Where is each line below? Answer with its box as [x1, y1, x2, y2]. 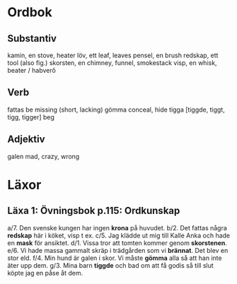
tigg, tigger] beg [7, 112, 55, 121]
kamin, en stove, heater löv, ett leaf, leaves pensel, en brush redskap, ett [7, 51, 219, 59]
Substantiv [7, 32, 57, 45]
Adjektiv [7, 134, 45, 146]
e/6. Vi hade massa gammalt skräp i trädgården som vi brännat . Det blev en [7, 246, 229, 254]
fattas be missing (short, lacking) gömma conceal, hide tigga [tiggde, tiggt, [7, 105, 225, 114]
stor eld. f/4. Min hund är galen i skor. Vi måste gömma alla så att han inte [7, 254, 222, 262]
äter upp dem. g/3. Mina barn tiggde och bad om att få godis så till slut [7, 261, 214, 269]
